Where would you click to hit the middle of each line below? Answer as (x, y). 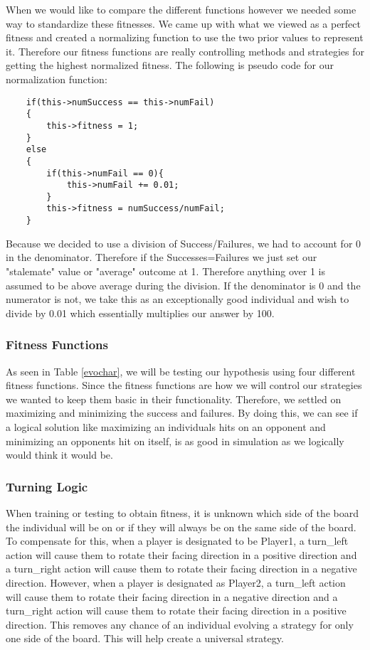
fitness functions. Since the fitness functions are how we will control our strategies (184, 385)
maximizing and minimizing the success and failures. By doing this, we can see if (182, 413)
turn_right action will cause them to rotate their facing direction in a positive (176, 611)
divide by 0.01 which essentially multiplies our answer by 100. (140, 313)
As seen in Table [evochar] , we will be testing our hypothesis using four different (181, 371)
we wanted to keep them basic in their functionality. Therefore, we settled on (174, 399)
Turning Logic (47, 486)
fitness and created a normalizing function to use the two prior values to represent (185, 37)
